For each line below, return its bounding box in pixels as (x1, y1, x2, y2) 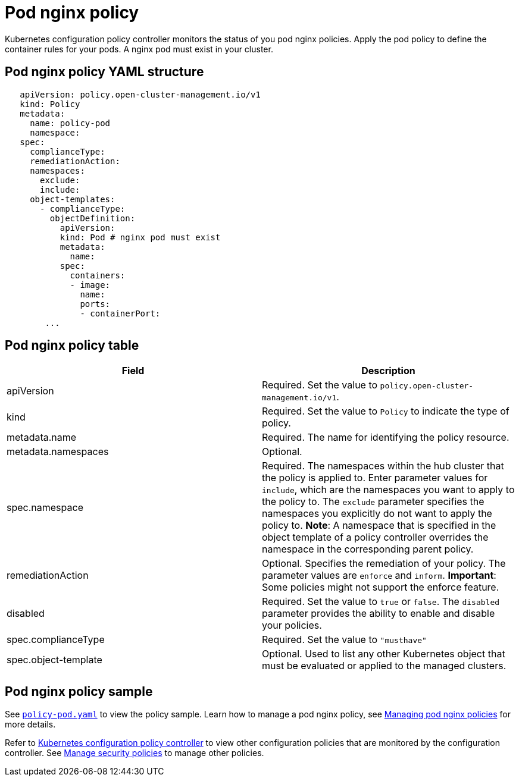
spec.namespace (7, 501, 83, 514)
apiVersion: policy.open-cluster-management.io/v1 (20, 89, 261, 99)
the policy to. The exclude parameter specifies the (262, 495, 484, 508)
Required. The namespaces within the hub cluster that (262, 460, 504, 472)
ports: (80, 299, 111, 309)
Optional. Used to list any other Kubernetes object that (262, 648, 505, 660)
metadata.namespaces (7, 446, 109, 458)
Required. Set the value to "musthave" (262, 633, 427, 646)
